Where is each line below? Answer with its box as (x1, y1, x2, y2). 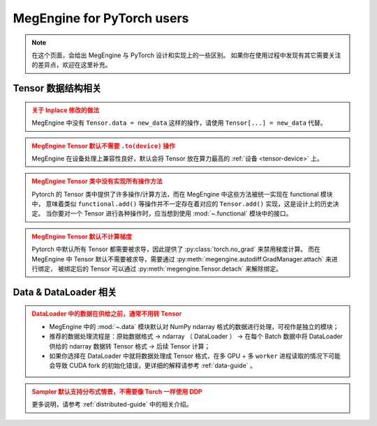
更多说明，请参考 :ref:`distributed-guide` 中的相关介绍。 (31, 400, 193, 409)
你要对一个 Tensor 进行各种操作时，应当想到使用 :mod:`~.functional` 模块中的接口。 (51, 209, 293, 218)
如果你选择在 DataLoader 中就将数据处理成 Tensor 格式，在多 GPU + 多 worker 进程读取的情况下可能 (49, 352, 341, 360)
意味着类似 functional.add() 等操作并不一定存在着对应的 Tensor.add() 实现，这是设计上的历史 (45, 199, 333, 208)
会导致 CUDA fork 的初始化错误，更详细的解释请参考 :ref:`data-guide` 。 (49, 361, 256, 370)
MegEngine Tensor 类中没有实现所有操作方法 (31, 177, 163, 185)
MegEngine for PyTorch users (13, 10, 189, 26)
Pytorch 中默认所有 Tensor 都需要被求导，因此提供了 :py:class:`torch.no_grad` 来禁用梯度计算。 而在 (31, 245, 321, 254)
